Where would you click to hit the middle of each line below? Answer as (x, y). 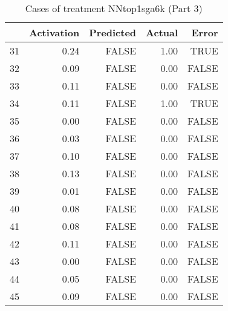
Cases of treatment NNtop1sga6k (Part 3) (114, 8)
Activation (54, 32)
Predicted (113, 32)
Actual (162, 32)
